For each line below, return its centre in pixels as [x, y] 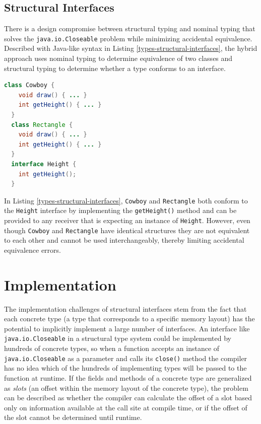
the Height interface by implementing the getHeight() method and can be [120, 210]
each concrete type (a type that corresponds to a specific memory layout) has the [129, 319]
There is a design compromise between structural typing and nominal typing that [130, 28]
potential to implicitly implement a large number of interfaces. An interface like [127, 328]
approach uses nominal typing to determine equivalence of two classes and [118, 58]
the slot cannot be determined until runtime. [73, 417]
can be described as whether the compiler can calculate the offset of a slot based [128, 398]
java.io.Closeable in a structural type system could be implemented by [118, 338]
